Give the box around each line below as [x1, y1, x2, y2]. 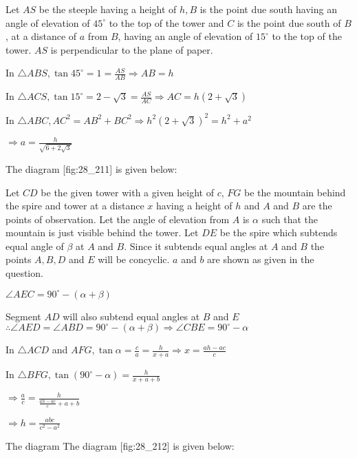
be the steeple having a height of [39, 2, 177, 16]
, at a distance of [6, 29, 77, 43]
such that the [261, 211, 318, 226]
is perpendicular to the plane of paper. [50, 42, 213, 56]
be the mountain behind [244, 185, 346, 199]
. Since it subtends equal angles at [124, 238, 268, 253]
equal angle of [6, 238, 64, 253]
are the [302, 198, 332, 213]
